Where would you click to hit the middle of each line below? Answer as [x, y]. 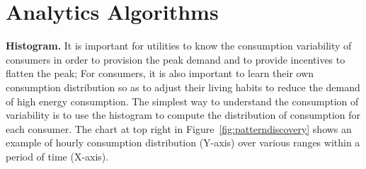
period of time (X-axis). [57, 156]
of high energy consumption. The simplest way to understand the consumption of [182, 101]
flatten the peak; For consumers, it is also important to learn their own [160, 73]
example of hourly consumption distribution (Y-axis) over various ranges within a [183, 142]
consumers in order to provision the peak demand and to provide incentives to [176, 59]
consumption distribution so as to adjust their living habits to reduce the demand [183, 87]
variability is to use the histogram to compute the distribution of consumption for [183, 115]
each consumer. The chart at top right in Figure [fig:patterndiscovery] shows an [179, 128]
